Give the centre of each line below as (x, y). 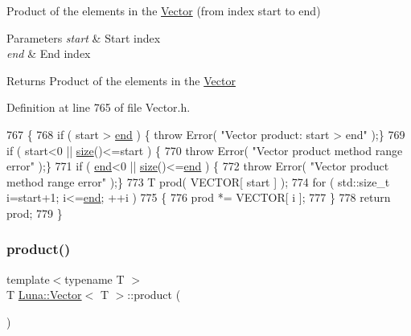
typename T (95, 279)
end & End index (49, 53)
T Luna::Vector (44, 295)
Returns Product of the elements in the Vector (121, 80)
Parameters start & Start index (84, 37)
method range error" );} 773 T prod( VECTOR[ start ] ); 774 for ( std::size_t (198, 181)
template (28, 279)
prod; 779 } (35, 213)
